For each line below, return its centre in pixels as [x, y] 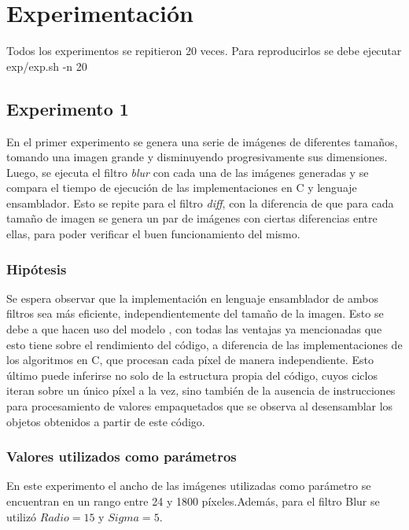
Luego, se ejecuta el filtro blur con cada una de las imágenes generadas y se [188, 172]
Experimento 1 [68, 108]
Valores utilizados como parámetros [122, 456]
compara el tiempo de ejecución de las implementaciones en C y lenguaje [182, 188]
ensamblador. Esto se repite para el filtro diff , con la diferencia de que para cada [200, 202]
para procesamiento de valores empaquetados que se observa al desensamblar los [200, 406]
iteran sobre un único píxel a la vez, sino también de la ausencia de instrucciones [201, 390]
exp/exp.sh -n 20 [47, 66]
